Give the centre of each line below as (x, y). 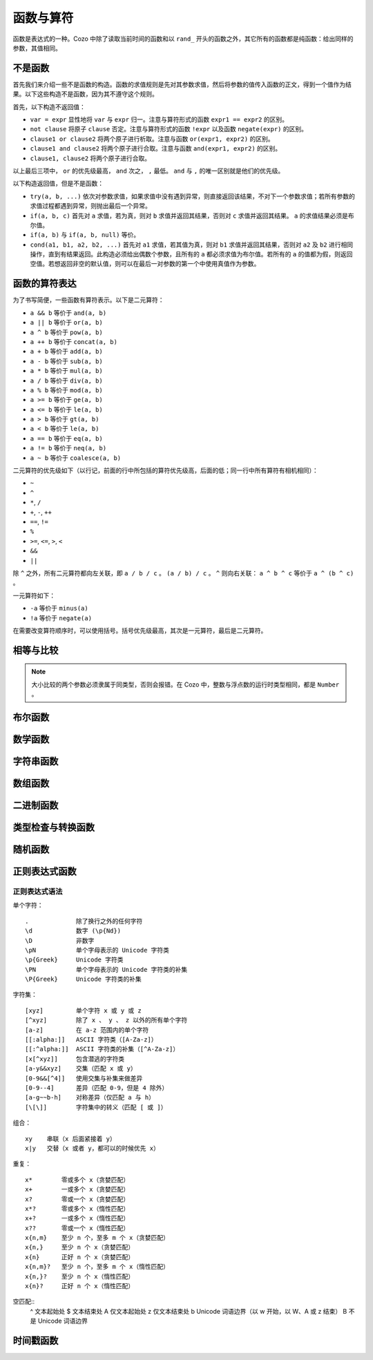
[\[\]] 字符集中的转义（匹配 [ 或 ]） (96, 1107)
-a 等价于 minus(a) (59, 609)
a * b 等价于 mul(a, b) (66, 371)
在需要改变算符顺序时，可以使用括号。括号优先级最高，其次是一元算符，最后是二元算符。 (140, 630)
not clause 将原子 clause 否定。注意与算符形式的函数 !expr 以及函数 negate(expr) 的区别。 (169, 129)
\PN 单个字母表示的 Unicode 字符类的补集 (106, 969)
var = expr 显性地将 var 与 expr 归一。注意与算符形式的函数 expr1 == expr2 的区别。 (159, 119)
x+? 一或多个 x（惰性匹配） (77, 1218)
